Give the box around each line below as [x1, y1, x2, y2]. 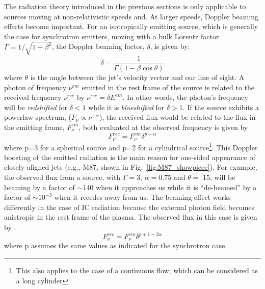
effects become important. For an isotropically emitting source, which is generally [4, 21, 258, 32]
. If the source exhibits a [182, 101, 259, 112]
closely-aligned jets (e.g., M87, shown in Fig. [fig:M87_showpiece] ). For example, [4, 162, 257, 172]
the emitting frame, [4, 121, 65, 132]
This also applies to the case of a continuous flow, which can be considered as [16, 265, 258, 276]
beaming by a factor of [4, 181, 75, 192]
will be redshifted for [4, 101, 68, 112]
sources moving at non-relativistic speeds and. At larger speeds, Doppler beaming [4, 11, 259, 21]
